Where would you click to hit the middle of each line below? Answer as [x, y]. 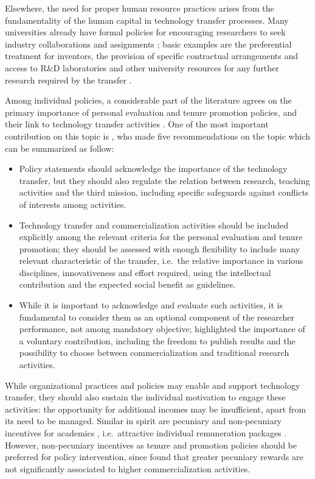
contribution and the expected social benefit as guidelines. [127, 284]
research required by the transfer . [68, 80]
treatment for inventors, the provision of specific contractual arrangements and [152, 56]
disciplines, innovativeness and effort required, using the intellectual [145, 272]
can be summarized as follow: [60, 148]
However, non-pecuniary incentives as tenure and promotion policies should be [151, 445]
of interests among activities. [73, 204]
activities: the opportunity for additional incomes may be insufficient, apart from [156, 409]
